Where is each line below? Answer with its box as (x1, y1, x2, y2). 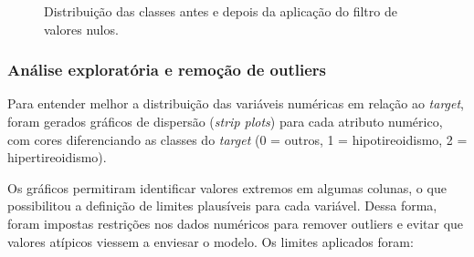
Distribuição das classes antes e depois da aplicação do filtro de (44, 2, 397, 20)
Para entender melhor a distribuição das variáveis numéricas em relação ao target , (7, 94, 465, 113)
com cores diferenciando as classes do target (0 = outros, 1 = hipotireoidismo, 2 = (7, 129, 468, 149)
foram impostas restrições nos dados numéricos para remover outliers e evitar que (7, 213, 464, 232)
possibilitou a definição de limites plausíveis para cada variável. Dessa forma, (7, 196, 437, 215)
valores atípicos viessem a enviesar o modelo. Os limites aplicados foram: (7, 231, 414, 251)
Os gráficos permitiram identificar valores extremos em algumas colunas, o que (7, 178, 447, 197)
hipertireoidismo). (7, 148, 107, 167)
